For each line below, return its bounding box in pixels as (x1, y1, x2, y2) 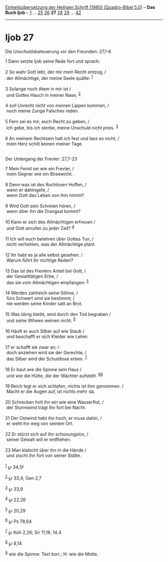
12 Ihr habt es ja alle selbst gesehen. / (5, 252, 83, 258)
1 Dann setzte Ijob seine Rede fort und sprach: (5, 58, 100, 64)
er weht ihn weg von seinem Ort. (6, 420, 73, 426)
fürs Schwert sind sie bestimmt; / (6, 295, 75, 301)
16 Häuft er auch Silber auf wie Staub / (5, 328, 85, 334)
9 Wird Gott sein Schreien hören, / (5, 203, 75, 209)
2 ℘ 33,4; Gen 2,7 (5, 474, 42, 481)
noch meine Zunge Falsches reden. (6, 108, 79, 114)
